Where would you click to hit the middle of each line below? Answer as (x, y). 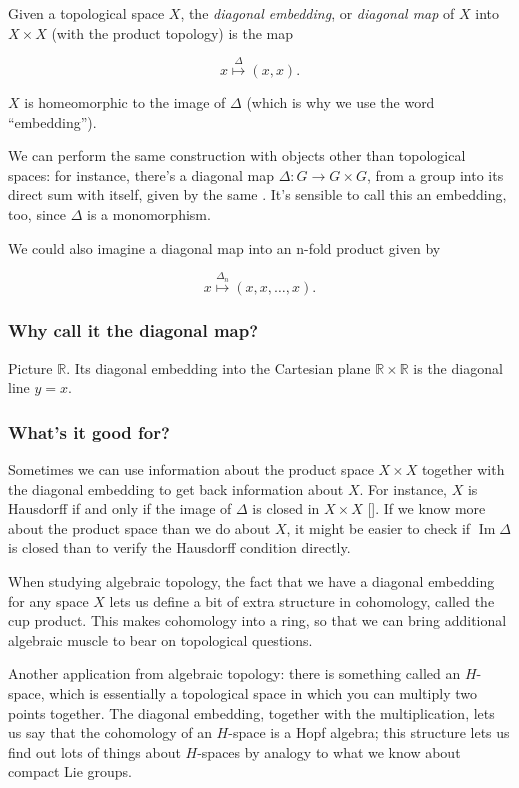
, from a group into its (435, 174)
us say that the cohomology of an (110, 732)
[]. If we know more (426, 508)
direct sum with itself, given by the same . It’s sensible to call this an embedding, (257, 194)
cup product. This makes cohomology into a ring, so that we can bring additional (257, 620)
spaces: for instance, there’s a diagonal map (141, 174)
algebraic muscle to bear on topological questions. (160, 639)
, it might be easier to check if (378, 527)
